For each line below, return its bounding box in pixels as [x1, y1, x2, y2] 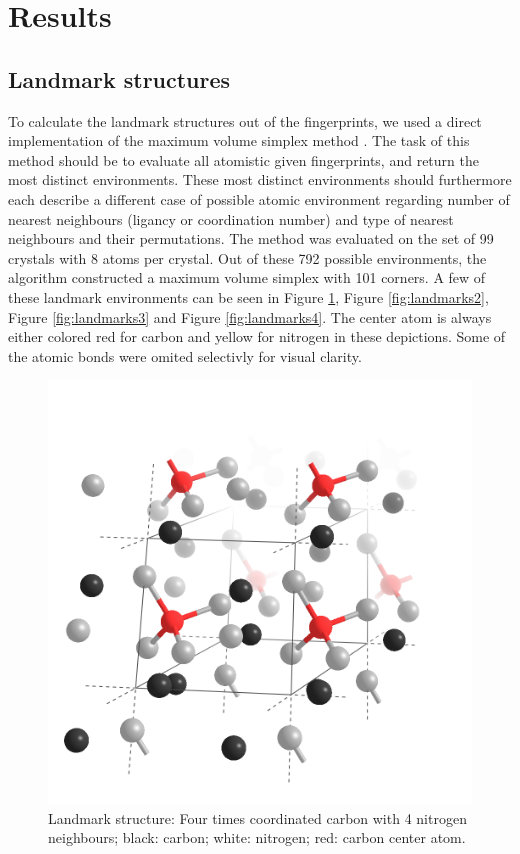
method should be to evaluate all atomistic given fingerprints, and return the [8, 149, 479, 170]
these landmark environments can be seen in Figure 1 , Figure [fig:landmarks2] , [8, 286, 489, 307]
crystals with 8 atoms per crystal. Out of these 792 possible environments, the [8, 247, 487, 268]
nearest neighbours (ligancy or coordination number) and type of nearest [8, 208, 454, 229]
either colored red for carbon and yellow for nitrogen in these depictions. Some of [8, 326, 506, 347]
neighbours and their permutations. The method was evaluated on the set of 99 [8, 228, 494, 249]
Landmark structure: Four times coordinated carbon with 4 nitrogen [48, 807, 467, 828]
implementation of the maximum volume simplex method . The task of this [8, 130, 470, 151]
